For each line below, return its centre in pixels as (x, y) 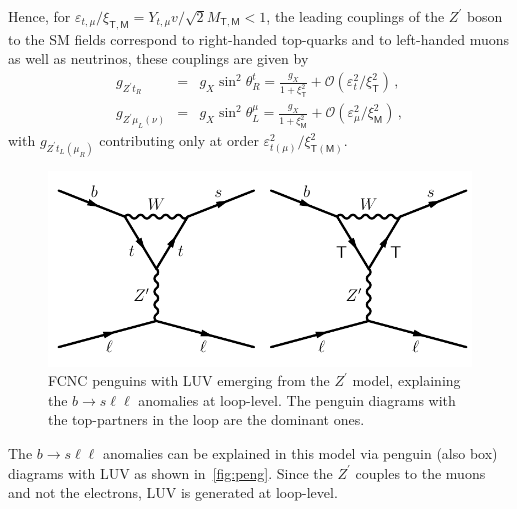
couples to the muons (420, 472)
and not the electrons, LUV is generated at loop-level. (173, 492)
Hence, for (39, 16)
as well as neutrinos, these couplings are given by (158, 58)
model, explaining (406, 380)
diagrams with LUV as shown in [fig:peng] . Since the (170, 472)
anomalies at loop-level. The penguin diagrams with (297, 399)
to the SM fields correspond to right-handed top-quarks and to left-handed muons (259, 38)
